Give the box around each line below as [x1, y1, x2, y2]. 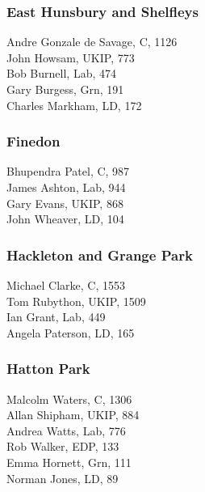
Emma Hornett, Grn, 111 [6, 453, 132, 470]
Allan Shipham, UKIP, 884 [6, 406, 140, 423]
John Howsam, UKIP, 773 [6, 49, 135, 66]
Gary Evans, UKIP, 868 [6, 194, 123, 211]
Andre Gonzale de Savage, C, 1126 [6, 33, 178, 50]
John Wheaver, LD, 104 [6, 210, 124, 227]
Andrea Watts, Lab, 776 [6, 422, 126, 439]
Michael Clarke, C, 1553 [6, 277, 126, 293]
